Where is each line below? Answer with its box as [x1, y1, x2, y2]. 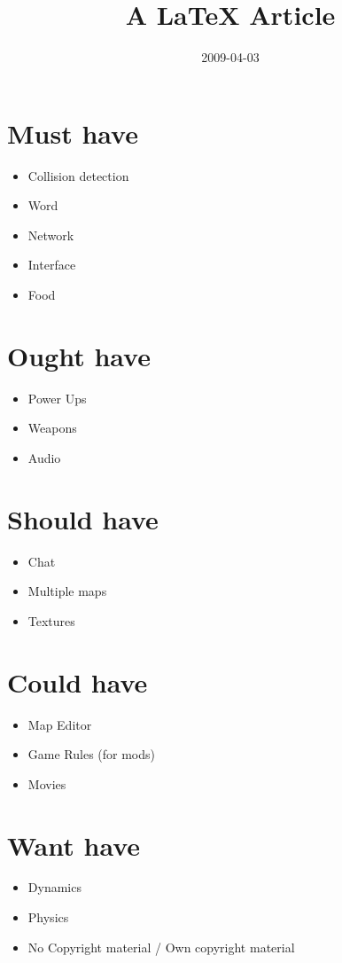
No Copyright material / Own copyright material [27, 937, 295, 956]
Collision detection [27, 166, 129, 184]
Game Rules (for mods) [27, 745, 155, 763]
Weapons [27, 419, 77, 437]
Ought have [7, 337, 151, 373]
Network [27, 225, 74, 244]
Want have [7, 826, 140, 863]
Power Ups [27, 388, 87, 407]
